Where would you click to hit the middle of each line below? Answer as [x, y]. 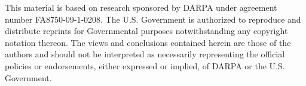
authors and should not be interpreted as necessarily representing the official [145, 54]
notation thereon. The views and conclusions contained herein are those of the [148, 42]
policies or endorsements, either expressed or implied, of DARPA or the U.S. [145, 65]
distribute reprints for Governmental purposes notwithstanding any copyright [146, 31]
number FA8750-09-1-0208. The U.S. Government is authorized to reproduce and [153, 19]
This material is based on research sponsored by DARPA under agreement [141, 7]
